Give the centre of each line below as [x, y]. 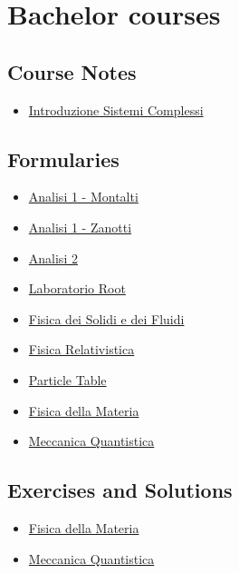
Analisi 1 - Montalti [83, 197]
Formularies [63, 158]
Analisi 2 [53, 257]
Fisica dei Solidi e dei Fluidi [106, 318]
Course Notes [72, 71]
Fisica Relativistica [81, 349]
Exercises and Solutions [120, 490]
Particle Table [67, 379]
